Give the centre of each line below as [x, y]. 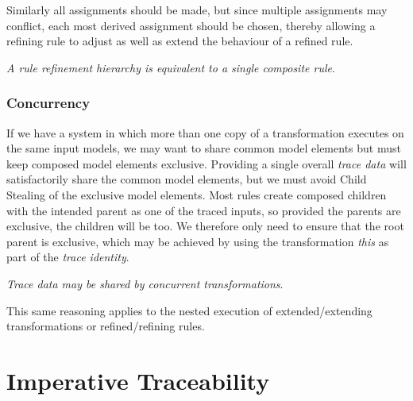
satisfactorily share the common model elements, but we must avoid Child [187, 179]
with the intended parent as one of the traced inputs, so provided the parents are [204, 210]
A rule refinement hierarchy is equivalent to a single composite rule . [171, 67]
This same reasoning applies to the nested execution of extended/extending [189, 310]
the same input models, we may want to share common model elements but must [204, 148]
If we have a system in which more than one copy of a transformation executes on [205, 132]
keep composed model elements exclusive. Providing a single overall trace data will [206, 163]
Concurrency [48, 103]
